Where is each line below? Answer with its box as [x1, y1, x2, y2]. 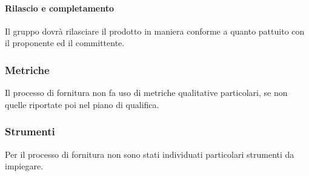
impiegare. [5, 160, 44, 172]
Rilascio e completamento [5, 1, 115, 14]
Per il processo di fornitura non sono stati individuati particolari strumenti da [5, 147, 294, 160]
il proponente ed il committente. [5, 36, 125, 49]
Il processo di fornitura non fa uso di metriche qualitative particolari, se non [5, 86, 288, 99]
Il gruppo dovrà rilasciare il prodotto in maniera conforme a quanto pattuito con [5, 24, 305, 37]
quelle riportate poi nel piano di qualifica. [5, 98, 159, 110]
